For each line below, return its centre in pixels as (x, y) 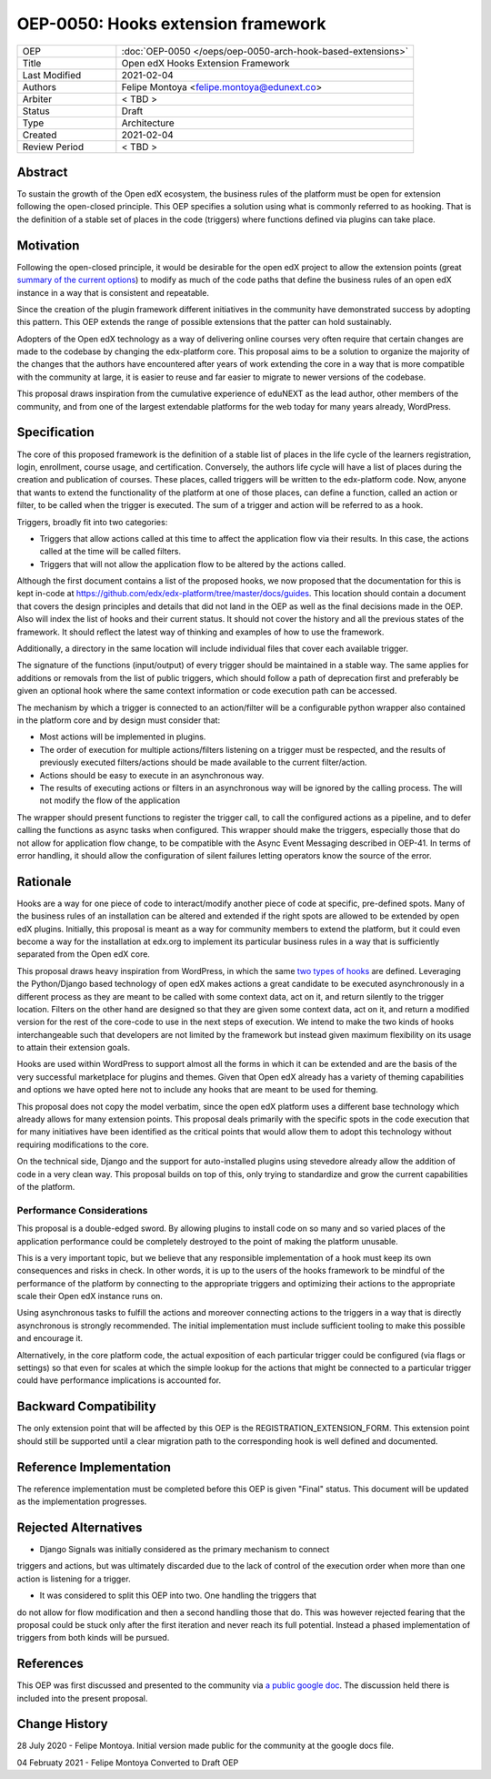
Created (40, 135)
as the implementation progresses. (82, 1501)
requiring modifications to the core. (83, 1144)
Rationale (44, 882)
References (50, 1664)
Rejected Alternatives (80, 1527)
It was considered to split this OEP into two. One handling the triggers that (178, 1596)
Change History (62, 1724)
